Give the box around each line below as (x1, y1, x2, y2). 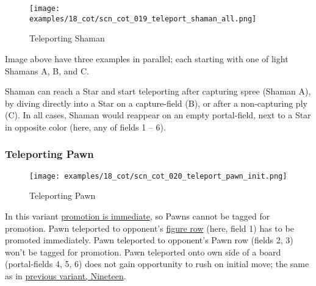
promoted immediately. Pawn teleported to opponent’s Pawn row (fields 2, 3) (5, 234, 293, 246)
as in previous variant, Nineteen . (5, 269, 126, 282)
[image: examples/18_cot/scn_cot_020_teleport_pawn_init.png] (29, 171, 287, 181)
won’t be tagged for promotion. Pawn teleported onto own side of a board (5, 245, 281, 258)
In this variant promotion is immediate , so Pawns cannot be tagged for (5, 209, 270, 222)
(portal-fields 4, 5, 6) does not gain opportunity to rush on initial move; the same (5, 257, 309, 270)
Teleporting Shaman (29, 32, 105, 45)
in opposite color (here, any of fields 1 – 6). (5, 120, 166, 133)
